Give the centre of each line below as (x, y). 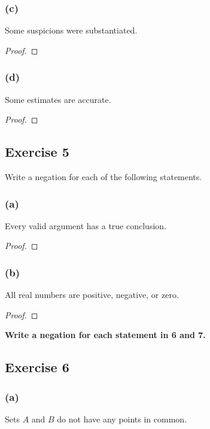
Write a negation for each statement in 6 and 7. (105, 335)
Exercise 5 (37, 152)
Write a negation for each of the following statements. (104, 177)
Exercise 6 (37, 367)
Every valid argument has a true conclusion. (86, 225)
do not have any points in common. (122, 419)
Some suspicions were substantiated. (71, 30)
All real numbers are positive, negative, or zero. (92, 295)
